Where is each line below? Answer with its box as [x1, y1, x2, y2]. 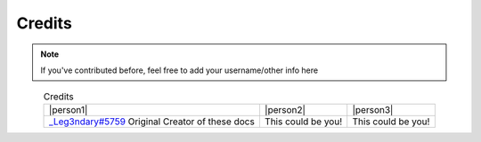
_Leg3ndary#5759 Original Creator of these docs [49, 115, 256, 128]
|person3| [352, 103, 394, 115]
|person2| [264, 103, 306, 115]
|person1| [49, 103, 88, 115]
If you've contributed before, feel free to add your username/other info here [40, 65, 319, 75]
